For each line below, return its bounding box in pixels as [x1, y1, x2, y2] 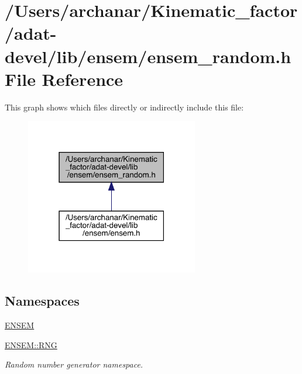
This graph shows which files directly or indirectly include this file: [5, 101, 244, 113]
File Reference [5, 67, 123, 91]
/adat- [5, 21, 57, 45]
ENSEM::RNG [5, 338, 57, 351]
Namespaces [5, 292, 80, 310]
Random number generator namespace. [5, 358, 143, 370]
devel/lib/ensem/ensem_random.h [5, 44, 291, 68]
